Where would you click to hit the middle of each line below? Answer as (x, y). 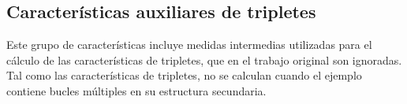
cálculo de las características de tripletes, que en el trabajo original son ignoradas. (204, 59)
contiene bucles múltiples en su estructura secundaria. (136, 90)
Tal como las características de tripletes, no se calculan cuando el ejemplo (184, 75)
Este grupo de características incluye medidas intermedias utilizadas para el (189, 45)
